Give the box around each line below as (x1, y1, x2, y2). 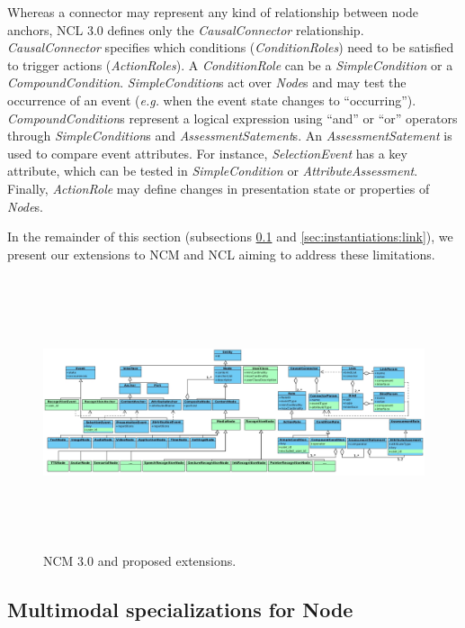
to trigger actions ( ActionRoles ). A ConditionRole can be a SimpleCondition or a (7, 55, 453, 74)
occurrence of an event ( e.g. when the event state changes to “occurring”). (7, 90, 416, 109)
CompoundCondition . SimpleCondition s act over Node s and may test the (7, 73, 407, 92)
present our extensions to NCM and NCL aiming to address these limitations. (7, 244, 435, 263)
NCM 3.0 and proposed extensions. (43, 551, 237, 570)
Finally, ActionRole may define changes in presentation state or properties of (7, 178, 430, 197)
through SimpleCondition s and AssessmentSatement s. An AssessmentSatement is (7, 126, 452, 145)
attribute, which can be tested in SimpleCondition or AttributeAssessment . (7, 161, 418, 180)
